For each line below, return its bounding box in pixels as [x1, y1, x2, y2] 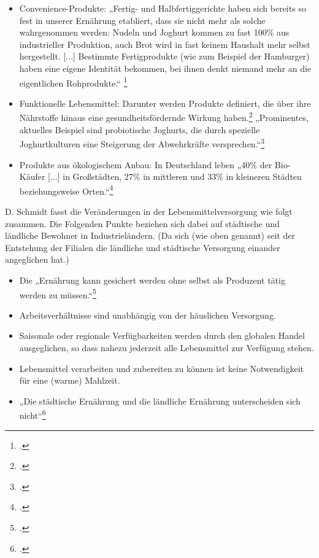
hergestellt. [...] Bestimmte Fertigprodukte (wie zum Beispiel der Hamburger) [19, 50, 310, 63]
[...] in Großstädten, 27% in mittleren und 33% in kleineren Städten [48, 170, 302, 183]
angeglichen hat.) [5, 253, 69, 266]
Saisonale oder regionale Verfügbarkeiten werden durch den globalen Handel [19, 329, 305, 342]
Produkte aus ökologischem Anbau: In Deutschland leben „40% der [19, 158, 272, 171]
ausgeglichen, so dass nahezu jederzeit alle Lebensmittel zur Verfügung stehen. [19, 341, 314, 354]
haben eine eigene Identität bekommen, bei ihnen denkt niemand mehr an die [19, 61, 312, 74]
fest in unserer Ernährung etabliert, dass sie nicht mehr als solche [19, 14, 266, 26]
